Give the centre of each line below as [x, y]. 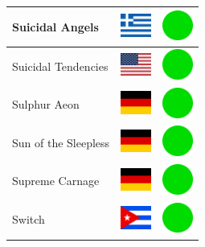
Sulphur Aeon [46, 104]
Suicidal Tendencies [60, 66]
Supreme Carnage [56, 181]
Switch [29, 219]
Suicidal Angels [55, 26]
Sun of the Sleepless [61, 142]
